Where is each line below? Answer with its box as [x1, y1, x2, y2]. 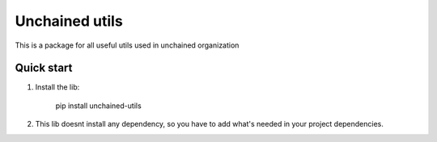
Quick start [15, 61, 73, 75]
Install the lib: [35, 82, 80, 92]
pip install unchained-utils [55, 101, 142, 111]
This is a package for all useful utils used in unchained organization [15, 40, 240, 50]
